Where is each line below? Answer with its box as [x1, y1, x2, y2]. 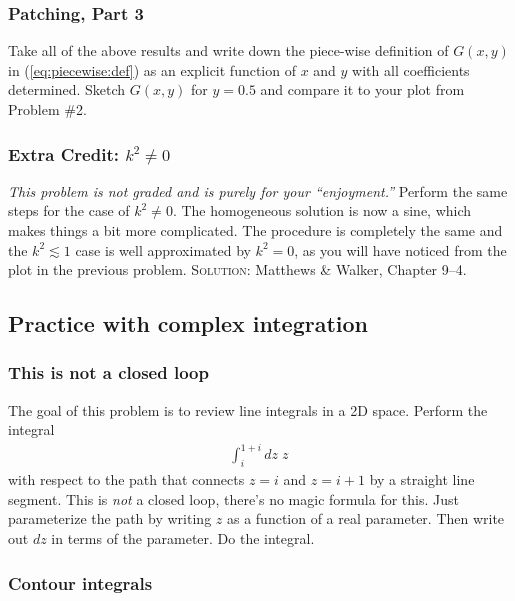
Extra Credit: [8, 141, 119, 166]
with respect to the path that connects [8, 469, 245, 490]
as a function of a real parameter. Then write [226, 508, 505, 529]
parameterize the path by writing [8, 508, 212, 529]
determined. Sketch [8, 79, 126, 100]
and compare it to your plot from [260, 79, 465, 100]
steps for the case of [8, 200, 130, 221]
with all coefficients [352, 59, 470, 80]
